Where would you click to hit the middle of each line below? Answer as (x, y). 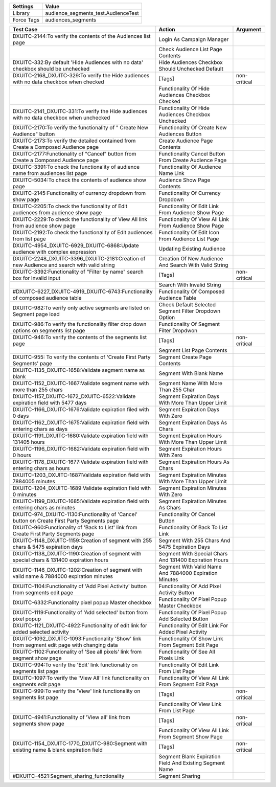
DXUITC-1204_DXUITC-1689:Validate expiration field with (82, 488)
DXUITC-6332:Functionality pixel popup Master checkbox (82, 602)
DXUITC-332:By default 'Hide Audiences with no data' (78, 62)
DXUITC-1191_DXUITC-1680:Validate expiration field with (80, 436)
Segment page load (36, 314)
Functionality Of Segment (189, 324)
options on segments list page (49, 331)
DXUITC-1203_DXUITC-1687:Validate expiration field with (81, 475)
